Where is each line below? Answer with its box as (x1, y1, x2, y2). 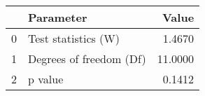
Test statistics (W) (28, 30, 120, 46)
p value (28, 71, 64, 87)
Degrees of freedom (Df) (28, 50, 146, 67)
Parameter (28, 9, 87, 25)
